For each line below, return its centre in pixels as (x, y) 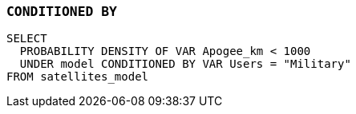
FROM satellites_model (78, 77)
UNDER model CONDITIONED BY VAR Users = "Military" (185, 64)
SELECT (27, 39)
